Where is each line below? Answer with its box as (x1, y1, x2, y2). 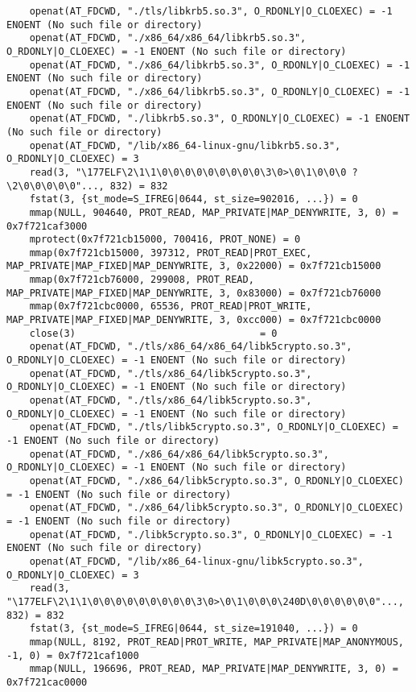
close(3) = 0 (29, 327, 278, 339)
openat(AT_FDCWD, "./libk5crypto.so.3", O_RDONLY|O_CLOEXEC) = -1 (29, 528, 393, 541)
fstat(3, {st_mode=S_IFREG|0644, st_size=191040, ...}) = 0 (29, 623, 358, 635)
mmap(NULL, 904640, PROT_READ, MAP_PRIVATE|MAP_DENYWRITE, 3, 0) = (29, 206, 398, 218)
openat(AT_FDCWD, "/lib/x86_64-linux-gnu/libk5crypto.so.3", (29, 555, 364, 567)
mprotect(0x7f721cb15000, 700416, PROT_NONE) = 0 (29, 234, 301, 246)
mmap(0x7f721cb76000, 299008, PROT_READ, (29, 274, 254, 286)
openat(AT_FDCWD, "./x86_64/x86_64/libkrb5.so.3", (29, 32, 307, 44)
